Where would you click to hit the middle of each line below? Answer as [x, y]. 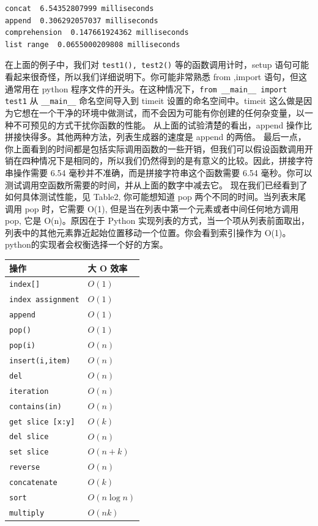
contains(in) [35, 406]
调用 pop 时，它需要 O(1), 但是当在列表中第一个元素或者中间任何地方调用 [152, 208]
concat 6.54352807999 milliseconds [79, 9]
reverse [25, 468]
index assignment [44, 300]
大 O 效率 [108, 268]
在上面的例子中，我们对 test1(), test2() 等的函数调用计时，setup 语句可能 [157, 65]
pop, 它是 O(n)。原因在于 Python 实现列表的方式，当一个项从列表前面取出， [157, 220]
